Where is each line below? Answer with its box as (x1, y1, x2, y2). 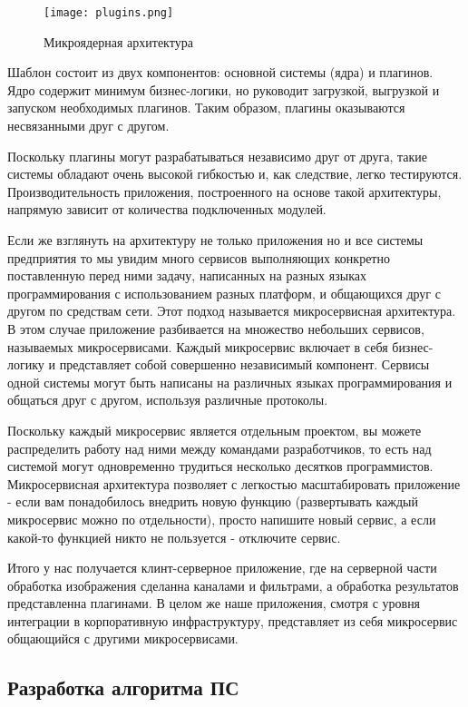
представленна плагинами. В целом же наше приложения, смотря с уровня (7, 594, 421, 613)
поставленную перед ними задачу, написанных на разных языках (7, 266, 366, 285)
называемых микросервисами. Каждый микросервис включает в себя (7, 337, 388, 356)
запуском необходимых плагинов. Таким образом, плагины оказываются (7, 98, 405, 117)
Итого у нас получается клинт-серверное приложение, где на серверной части (7, 558, 437, 577)
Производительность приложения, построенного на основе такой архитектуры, (7, 182, 442, 201)
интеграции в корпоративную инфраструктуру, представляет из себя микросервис (7, 611, 458, 630)
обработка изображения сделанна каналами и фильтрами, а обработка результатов (7, 575, 459, 594)
